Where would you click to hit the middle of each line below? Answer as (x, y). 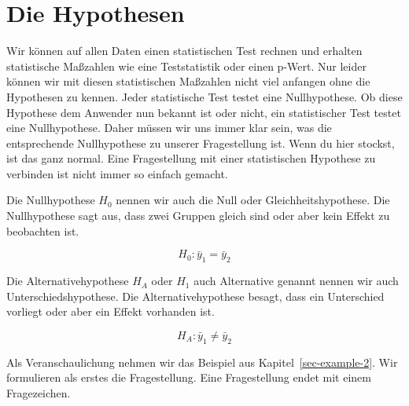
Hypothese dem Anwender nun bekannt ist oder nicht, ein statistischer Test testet (204, 112)
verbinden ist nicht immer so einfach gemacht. (117, 173)
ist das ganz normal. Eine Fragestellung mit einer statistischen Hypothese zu (191, 158)
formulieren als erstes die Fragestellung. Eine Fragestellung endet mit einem (189, 377)
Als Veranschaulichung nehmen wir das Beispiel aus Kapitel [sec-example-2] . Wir (202, 362)
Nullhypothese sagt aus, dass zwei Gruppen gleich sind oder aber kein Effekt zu (198, 216)
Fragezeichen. (39, 392)
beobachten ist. (43, 230)
